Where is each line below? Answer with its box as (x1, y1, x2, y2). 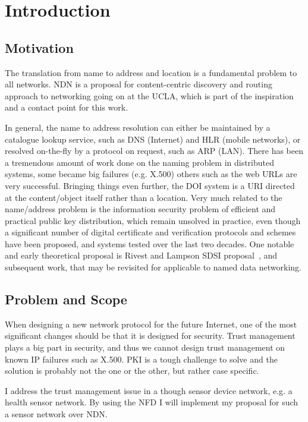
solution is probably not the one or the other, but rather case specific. (5, 364, 259, 377)
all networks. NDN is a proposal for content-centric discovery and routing (5, 78, 272, 90)
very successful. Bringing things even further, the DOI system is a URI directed (5, 179, 295, 191)
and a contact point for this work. (5, 101, 128, 114)
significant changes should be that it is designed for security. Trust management (5, 329, 296, 342)
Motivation (5, 38, 74, 56)
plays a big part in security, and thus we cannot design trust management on (5, 341, 285, 354)
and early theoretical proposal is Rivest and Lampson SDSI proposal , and (5, 249, 278, 262)
